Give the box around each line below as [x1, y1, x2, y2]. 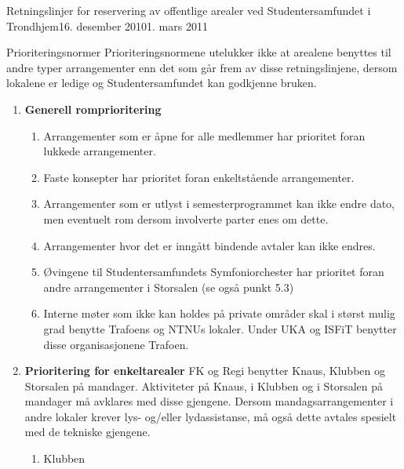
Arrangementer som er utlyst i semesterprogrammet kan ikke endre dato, [43, 195, 395, 212]
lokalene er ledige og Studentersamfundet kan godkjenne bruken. [6, 75, 317, 91]
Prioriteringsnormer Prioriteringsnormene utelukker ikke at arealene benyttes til [6, 44, 391, 60]
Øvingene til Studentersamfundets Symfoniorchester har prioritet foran [43, 264, 384, 280]
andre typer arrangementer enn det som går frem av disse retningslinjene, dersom [6, 59, 398, 75]
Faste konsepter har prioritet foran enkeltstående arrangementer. [43, 169, 355, 185]
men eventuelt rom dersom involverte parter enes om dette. [43, 210, 329, 227]
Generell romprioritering [24, 100, 162, 117]
